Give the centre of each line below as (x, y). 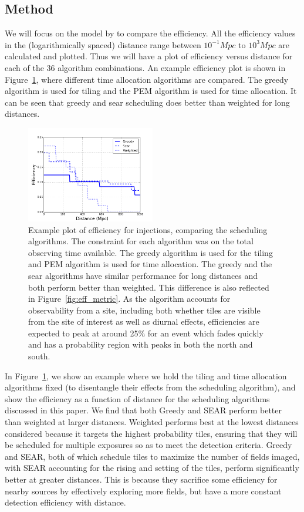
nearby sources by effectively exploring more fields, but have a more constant (143, 491)
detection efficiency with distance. (65, 502)
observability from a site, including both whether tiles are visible (144, 310)
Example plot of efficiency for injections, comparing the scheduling (148, 229)
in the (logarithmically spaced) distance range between (103, 44)
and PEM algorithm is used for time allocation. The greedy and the (150, 264)
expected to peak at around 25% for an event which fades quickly (146, 333)
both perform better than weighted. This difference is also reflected (149, 287)
